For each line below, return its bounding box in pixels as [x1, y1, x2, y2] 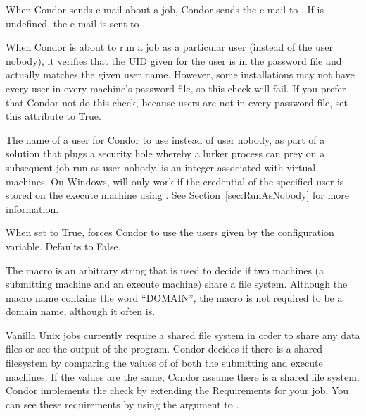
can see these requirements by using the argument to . [6, 396, 239, 411]
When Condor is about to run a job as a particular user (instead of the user [6, 39, 333, 54]
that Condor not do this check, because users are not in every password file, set [6, 94, 348, 109]
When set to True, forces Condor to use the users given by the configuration [6, 225, 334, 240]
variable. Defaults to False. [6, 238, 121, 253]
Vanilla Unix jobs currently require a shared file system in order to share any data [6, 327, 360, 342]
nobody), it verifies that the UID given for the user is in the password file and [6, 53, 342, 68]
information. [6, 201, 59, 216]
